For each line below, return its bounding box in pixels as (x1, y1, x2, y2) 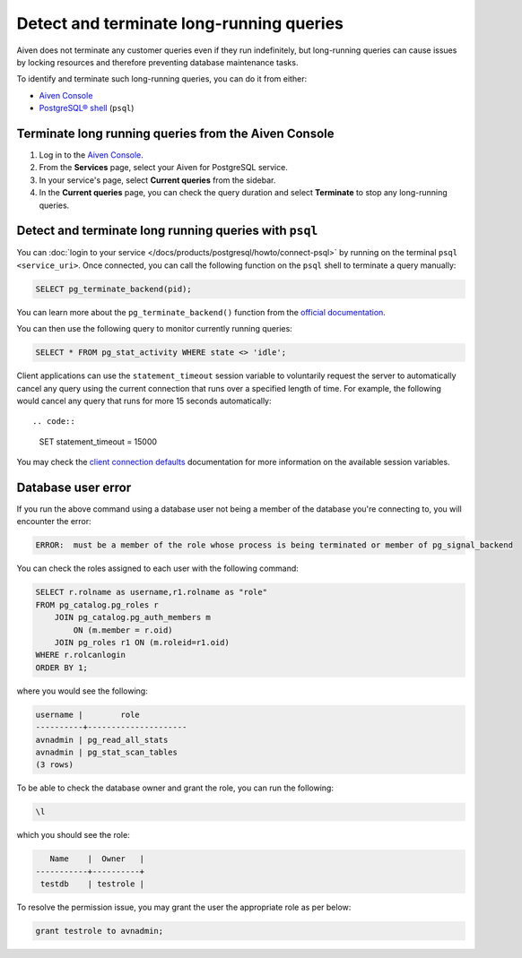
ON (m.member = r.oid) (73, 625, 174, 635)
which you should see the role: (16, 830, 130, 841)
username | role (35, 709, 141, 720)
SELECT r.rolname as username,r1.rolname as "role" (35, 587, 268, 598)
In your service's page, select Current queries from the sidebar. (39, 175, 276, 186)
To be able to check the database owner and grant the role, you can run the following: (16, 782, 334, 793)
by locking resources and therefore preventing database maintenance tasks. (16, 56, 299, 67)
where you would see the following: (16, 686, 148, 696)
